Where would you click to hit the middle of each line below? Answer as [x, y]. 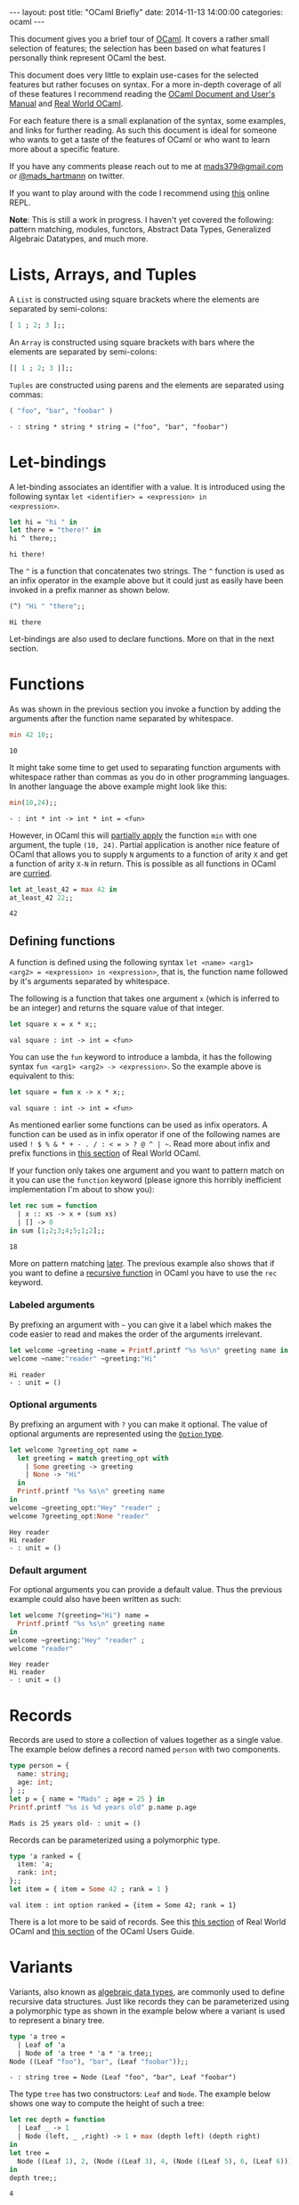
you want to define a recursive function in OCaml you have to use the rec [143, 1273]
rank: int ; [37, 1873]
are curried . [31, 873]
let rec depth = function [57, 2120]
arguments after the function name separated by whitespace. [121, 718]
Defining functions [62, 941]
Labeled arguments [52, 1305]
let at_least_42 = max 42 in [63, 889]
